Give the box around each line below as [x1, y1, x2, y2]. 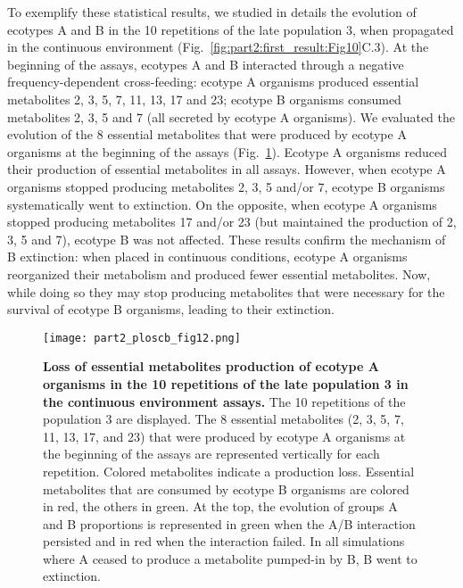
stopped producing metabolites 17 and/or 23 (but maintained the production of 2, [7, 212, 457, 231]
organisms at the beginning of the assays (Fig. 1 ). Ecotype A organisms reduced [7, 142, 447, 161]
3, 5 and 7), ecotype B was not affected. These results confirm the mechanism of [7, 229, 446, 248]
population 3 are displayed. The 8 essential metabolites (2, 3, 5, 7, [43, 410, 404, 428]
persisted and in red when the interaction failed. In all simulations [43, 532, 405, 551]
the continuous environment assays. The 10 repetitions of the [43, 392, 406, 410]
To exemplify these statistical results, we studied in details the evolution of [7, 3, 417, 21]
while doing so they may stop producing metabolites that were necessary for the [7, 282, 445, 301]
